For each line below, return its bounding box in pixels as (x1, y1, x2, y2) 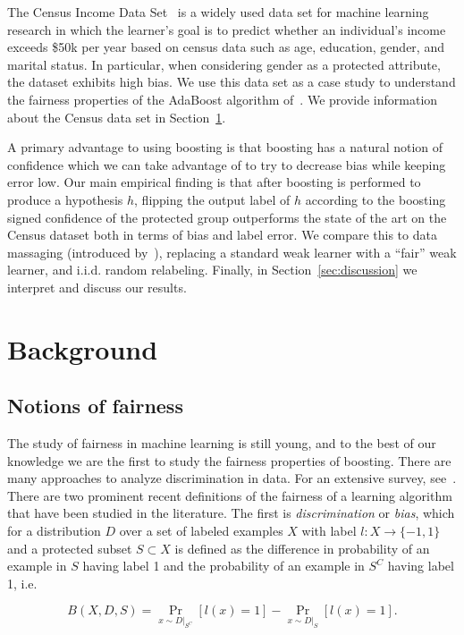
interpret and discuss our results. (7, 277, 187, 296)
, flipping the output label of (134, 190, 291, 208)
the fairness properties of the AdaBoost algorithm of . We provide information (7, 89, 438, 108)
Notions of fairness (7, 392, 183, 419)
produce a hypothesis (7, 190, 123, 208)
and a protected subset (7, 538, 132, 557)
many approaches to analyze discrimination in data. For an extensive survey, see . (7, 469, 457, 487)
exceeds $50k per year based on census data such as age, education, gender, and (7, 38, 444, 56)
